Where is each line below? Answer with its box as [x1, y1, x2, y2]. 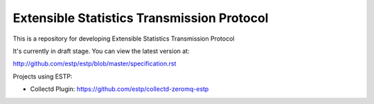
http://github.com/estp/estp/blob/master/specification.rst [12, 59, 177, 68]
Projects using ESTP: [12, 72, 73, 81]
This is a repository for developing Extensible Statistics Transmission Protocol [12, 34, 235, 43]
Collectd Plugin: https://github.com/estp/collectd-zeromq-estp [30, 85, 209, 93]
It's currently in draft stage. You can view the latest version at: [12, 47, 190, 55]
